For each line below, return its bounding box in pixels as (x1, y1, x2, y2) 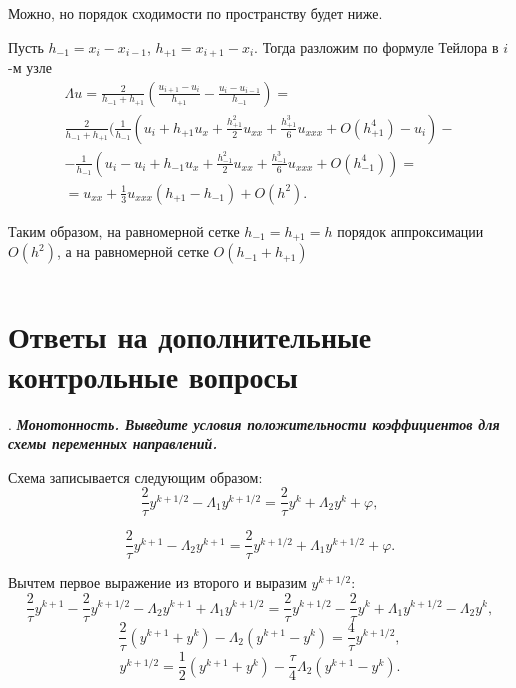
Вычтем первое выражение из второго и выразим (8, 572, 307, 593)
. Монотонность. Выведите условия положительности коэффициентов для (8, 413, 500, 434)
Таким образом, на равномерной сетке (8, 220, 240, 241)
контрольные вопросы (8, 355, 298, 396)
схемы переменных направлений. (8, 433, 218, 454)
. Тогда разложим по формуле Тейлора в (254, 36, 499, 57)
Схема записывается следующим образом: (8, 466, 263, 487)
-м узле (8, 57, 52, 78)
